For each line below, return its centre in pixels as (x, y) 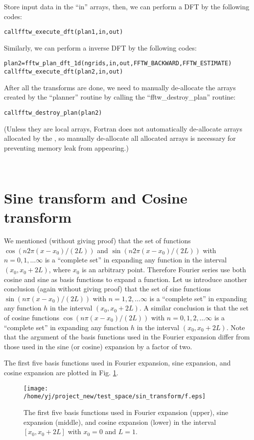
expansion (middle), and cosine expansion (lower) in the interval (120, 422)
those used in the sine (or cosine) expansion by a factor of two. (98, 346)
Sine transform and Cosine (96, 198)
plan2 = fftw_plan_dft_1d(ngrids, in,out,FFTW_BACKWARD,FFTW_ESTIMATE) (118, 64)
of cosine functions (32, 318)
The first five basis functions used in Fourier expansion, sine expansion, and (117, 363)
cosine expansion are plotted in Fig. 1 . (61, 372)
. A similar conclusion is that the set (194, 308)
